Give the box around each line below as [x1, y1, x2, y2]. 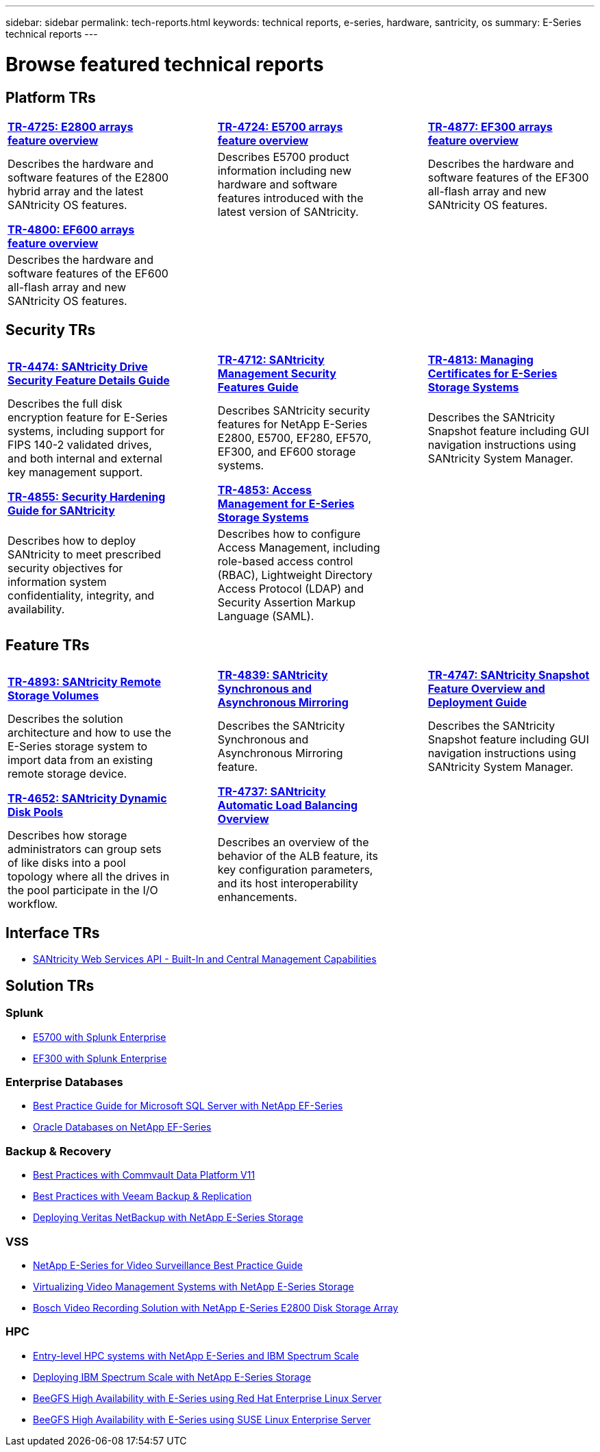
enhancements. [217, 889, 297, 904]
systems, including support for [8, 423, 165, 438]
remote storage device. [8, 766, 127, 780]
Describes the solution [8, 711, 123, 726]
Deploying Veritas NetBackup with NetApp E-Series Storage [33, 1211, 303, 1224]
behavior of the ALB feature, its [217, 848, 378, 863]
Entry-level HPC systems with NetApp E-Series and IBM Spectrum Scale [33, 1349, 359, 1362]
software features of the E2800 [8, 170, 169, 184]
